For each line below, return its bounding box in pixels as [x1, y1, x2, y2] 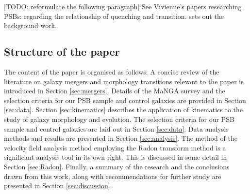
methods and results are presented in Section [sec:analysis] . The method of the [4, 133, 237, 143]
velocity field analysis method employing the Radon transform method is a [4, 142, 226, 152]
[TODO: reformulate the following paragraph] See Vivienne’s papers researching [4, 1, 242, 11]
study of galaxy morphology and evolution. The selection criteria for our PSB [4, 114, 234, 124]
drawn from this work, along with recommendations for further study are [4, 171, 221, 181]
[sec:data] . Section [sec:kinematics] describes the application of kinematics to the [4, 104, 243, 115]
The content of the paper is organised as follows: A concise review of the [4, 66, 219, 76]
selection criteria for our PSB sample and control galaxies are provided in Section [4, 95, 246, 105]
